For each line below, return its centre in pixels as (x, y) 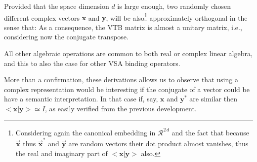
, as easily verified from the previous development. (121, 108)
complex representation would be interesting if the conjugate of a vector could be (127, 89)
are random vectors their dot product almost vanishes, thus (158, 143)
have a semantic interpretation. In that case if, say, (81, 99)
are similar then (213, 99)
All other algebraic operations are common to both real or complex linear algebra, (128, 53)
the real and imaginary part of (62, 153)
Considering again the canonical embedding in (86, 132)
